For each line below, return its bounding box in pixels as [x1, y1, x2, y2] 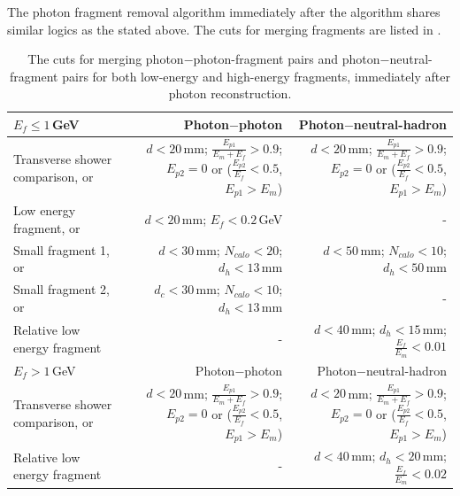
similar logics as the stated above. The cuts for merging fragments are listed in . [7, 19, 441, 38]
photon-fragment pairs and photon [193, 50, 380, 68]
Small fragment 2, [13, 280, 110, 298]
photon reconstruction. [168, 84, 292, 103]
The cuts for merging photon [27, 50, 184, 68]
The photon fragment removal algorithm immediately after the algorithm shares [7, 3, 441, 20]
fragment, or [13, 219, 80, 237]
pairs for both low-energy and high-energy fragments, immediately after [62, 66, 450, 85]
